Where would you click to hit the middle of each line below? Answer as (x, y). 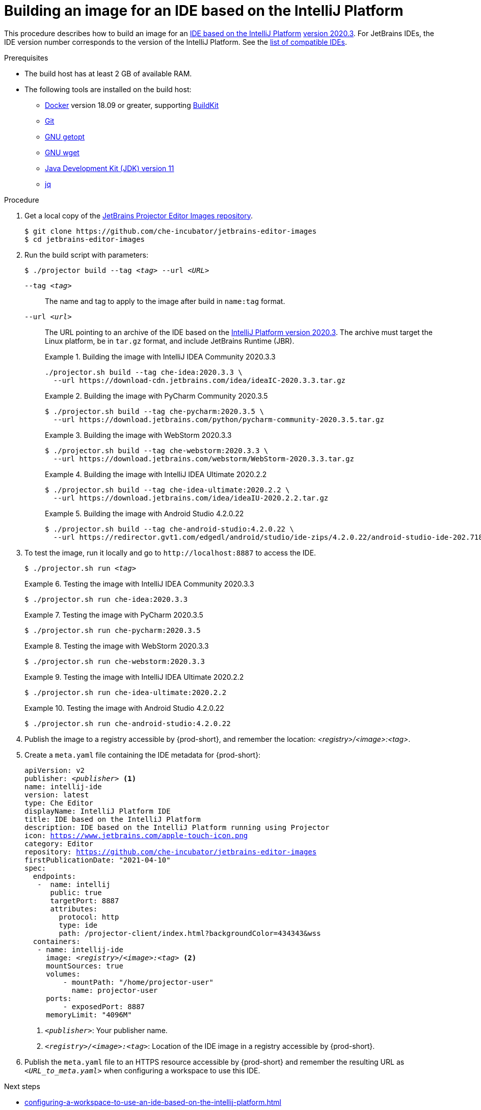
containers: (57, 941)
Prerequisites (26, 58)
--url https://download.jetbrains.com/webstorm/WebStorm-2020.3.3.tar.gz (204, 459)
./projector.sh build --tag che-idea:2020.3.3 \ (144, 372)
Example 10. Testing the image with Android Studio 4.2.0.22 (124, 708)
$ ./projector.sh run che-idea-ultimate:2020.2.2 (126, 692)
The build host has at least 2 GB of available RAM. (108, 73)
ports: (59, 998)
